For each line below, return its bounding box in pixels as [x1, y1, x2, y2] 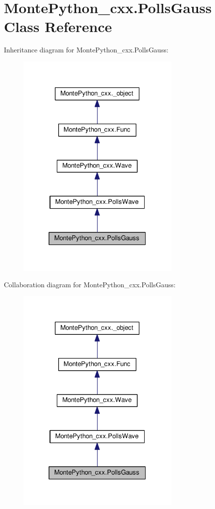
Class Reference [4, 16, 112, 36]
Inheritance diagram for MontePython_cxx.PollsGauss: [4, 45, 168, 55]
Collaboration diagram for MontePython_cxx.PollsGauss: [4, 279, 176, 289]
